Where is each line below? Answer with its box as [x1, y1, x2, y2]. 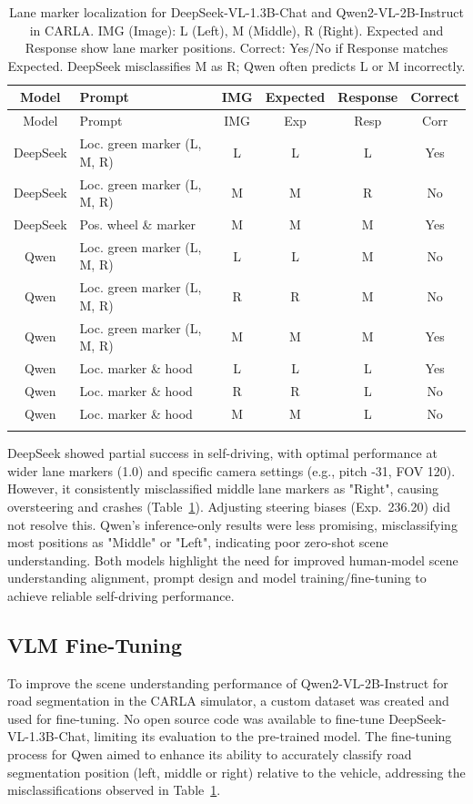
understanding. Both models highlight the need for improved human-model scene [7, 550, 458, 569]
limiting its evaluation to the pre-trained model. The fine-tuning [94, 727, 452, 746]
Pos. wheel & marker [79, 214, 196, 233]
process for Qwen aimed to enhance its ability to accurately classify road [7, 745, 412, 764]
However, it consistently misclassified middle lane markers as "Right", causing [7, 479, 439, 498]
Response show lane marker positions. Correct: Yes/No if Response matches [25, 38, 448, 57]
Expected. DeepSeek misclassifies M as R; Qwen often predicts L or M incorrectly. [7, 56, 466, 75]
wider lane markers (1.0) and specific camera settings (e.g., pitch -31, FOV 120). [7, 461, 456, 480]
